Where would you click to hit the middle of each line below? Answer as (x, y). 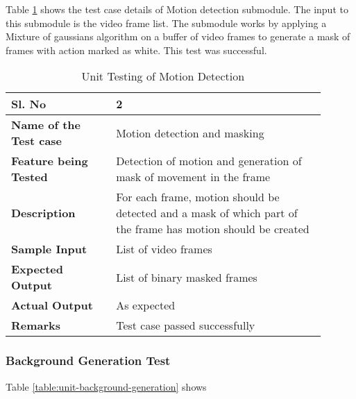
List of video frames (164, 249)
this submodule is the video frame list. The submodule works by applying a (166, 23)
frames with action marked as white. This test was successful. (136, 50)
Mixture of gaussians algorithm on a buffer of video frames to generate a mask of (178, 36)
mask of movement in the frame (193, 177)
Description (43, 213)
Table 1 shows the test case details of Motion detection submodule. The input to (177, 9)
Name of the (46, 125)
